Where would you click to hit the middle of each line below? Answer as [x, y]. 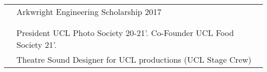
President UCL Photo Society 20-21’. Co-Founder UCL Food [125, 33]
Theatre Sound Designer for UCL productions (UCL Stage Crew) [134, 59]
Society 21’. [37, 44]
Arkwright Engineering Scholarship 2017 [89, 12]
